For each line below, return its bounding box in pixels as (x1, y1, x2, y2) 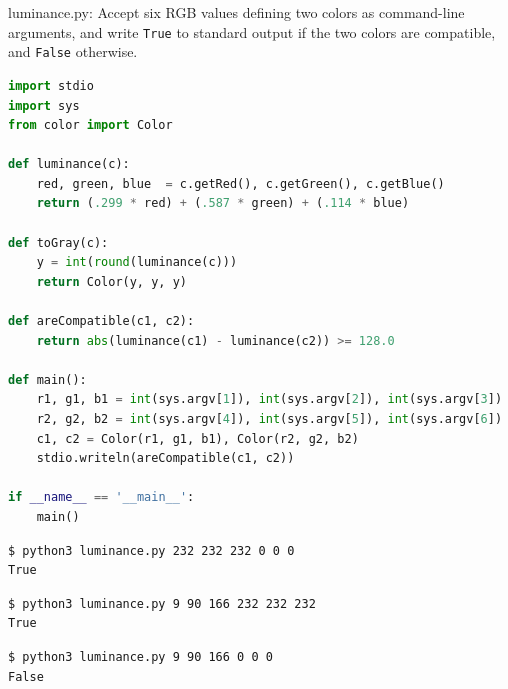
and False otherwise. (8, 41, 138, 62)
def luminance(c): (8, 157, 130, 172)
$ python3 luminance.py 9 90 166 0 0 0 (8, 649, 273, 664)
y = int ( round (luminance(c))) (36, 255, 238, 270)
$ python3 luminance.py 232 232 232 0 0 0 (8, 543, 295, 558)
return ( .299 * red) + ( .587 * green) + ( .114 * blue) (36, 196, 410, 211)
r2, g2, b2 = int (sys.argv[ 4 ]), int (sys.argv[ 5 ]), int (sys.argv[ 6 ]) (36, 412, 503, 426)
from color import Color (8, 118, 173, 133)
